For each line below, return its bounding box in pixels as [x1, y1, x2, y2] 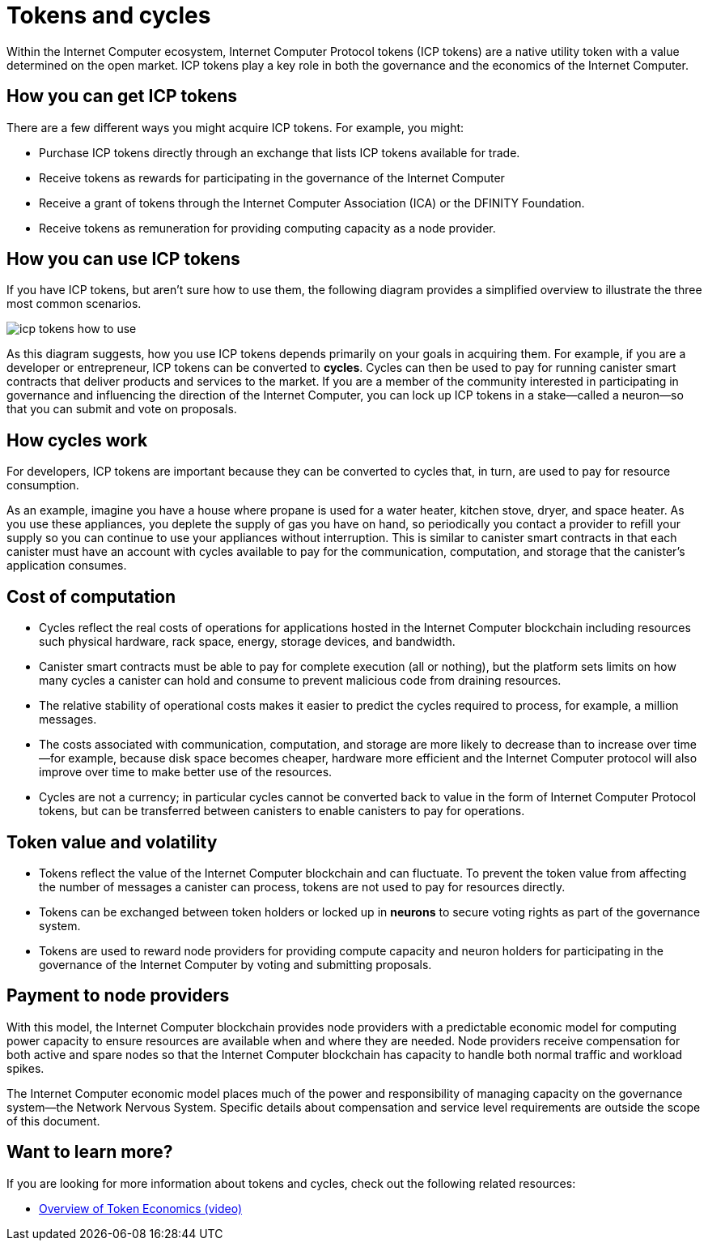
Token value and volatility [6, 831, 218, 852]
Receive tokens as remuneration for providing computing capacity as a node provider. [39, 220, 496, 235]
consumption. [6, 478, 79, 493]
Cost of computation [6, 586, 176, 607]
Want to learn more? [6, 1142, 173, 1163]
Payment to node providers [6, 985, 230, 1006]
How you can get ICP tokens [6, 86, 237, 107]
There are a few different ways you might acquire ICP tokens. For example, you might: [6, 120, 464, 135]
